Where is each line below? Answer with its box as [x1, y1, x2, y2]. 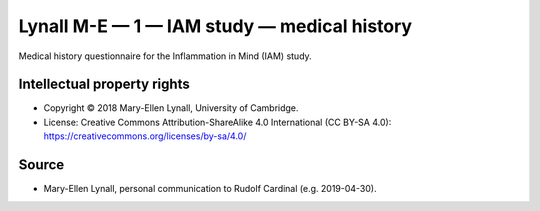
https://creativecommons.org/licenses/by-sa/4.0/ [43, 130, 247, 142]
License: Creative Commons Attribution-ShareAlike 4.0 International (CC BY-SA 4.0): [43, 116, 392, 128]
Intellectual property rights [18, 76, 190, 93]
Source [18, 156, 65, 174]
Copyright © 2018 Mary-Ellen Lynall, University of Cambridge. [43, 102, 299, 114]
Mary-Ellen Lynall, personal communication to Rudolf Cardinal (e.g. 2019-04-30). [43, 183, 377, 195]
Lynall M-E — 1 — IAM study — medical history [18, 15, 413, 37]
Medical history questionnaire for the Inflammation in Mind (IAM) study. [18, 50, 312, 62]
